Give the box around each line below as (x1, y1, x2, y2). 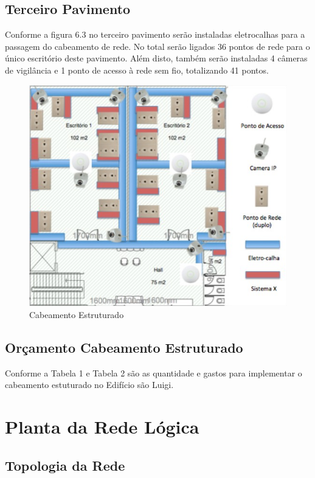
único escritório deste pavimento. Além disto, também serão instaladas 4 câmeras (5, 52, 308, 64)
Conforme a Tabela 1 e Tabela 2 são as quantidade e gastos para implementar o (5, 366, 302, 379)
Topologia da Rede (5, 455, 125, 474)
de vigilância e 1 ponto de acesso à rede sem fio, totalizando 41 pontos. (5, 63, 269, 76)
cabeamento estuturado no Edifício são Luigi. (5, 378, 174, 391)
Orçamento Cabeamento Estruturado (5, 338, 243, 356)
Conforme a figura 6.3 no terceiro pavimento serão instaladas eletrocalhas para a (5, 28, 305, 41)
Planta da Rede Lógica (5, 414, 199, 438)
